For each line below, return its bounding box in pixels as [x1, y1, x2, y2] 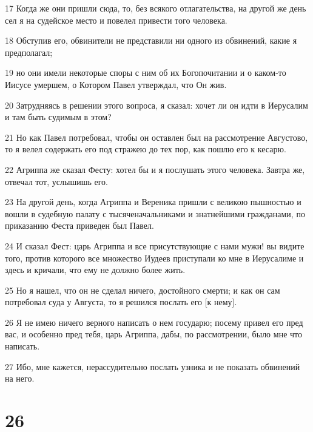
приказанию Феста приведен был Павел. [5, 219, 154, 232]
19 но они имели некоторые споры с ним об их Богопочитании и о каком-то [5, 66, 286, 79]
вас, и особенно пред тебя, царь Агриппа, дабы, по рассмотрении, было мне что [5, 328, 302, 340]
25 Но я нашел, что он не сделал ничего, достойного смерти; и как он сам [5, 283, 280, 296]
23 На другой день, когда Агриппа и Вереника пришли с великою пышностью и [5, 195, 301, 208]
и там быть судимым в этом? [5, 110, 112, 123]
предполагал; [5, 46, 53, 58]
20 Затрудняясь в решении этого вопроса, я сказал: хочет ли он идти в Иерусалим [5, 98, 308, 111]
